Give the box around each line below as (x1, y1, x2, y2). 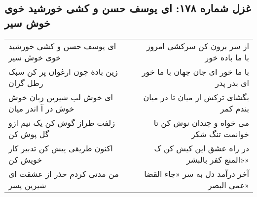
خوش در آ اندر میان (8, 102, 74, 114)
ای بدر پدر (215, 77, 249, 88)
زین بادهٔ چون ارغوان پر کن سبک (8, 65, 118, 77)
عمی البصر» (208, 179, 249, 191)
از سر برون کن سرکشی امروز (146, 40, 249, 52)
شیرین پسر (8, 179, 46, 191)
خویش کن (8, 153, 42, 165)
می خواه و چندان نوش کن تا (153, 116, 249, 128)
